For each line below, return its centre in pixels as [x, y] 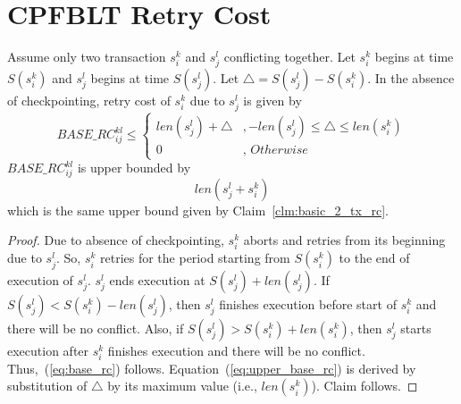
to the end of [374, 258]
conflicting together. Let [289, 57]
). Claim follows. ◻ [365, 386]
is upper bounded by [134, 167]
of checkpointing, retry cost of [89, 101]
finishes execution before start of [308, 303]
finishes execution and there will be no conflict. [236, 350]
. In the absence [411, 78]
